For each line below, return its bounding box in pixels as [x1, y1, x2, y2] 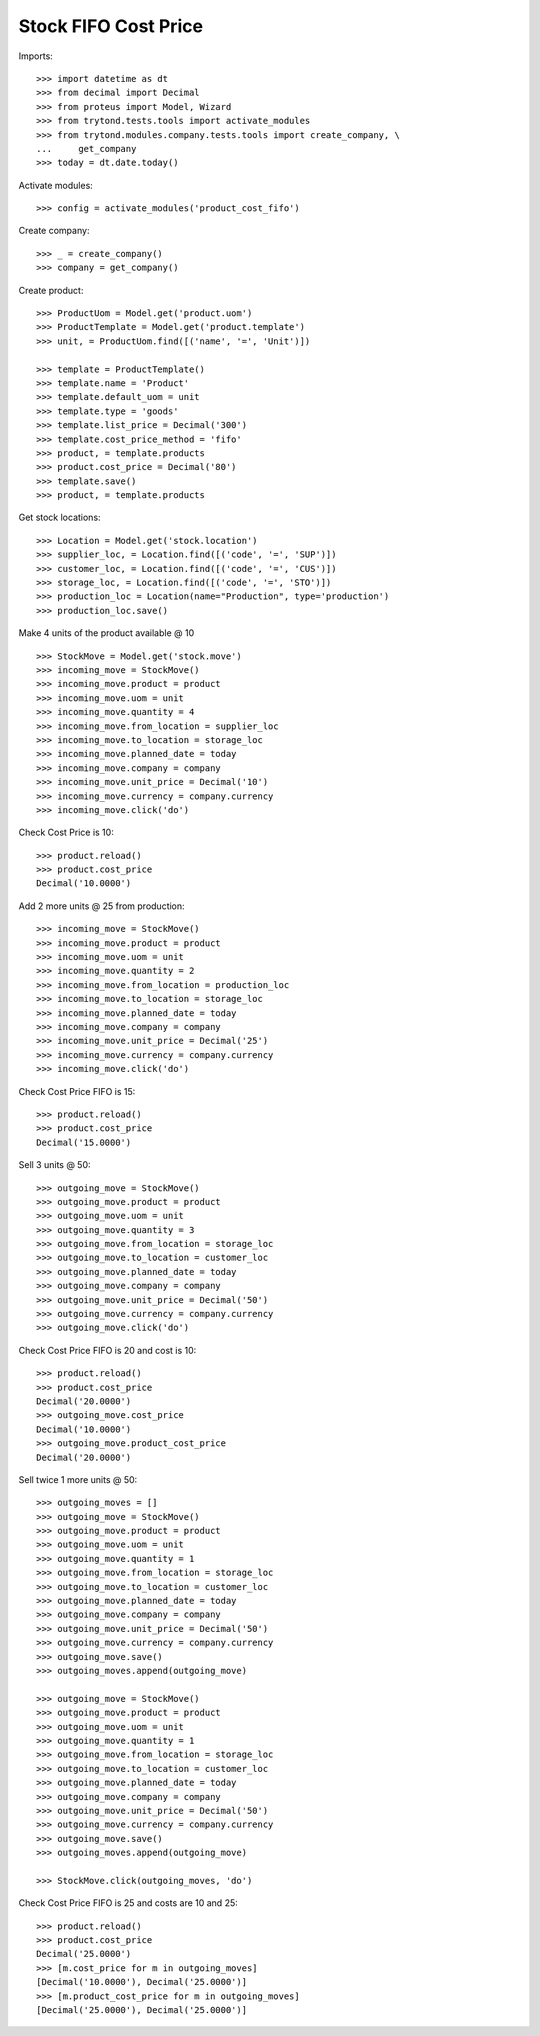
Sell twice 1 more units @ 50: [18, 1473, 138, 1485]
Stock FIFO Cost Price [18, 15, 204, 37]
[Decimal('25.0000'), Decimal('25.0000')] [36, 2004, 248, 2015]
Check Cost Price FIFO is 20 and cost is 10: [18, 1344, 197, 1356]
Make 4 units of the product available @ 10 [18, 627, 195, 639]
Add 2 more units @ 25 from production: [18, 900, 185, 912]
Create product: [18, 284, 84, 296]
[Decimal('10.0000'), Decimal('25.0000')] [36, 1976, 248, 1988]
